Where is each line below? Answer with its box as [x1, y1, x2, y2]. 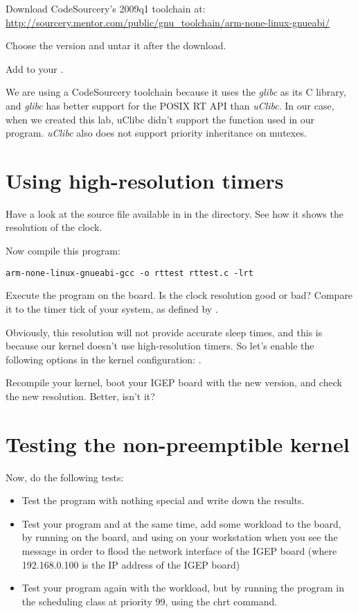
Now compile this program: [6, 243, 120, 258]
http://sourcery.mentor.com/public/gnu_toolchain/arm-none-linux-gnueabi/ [6, 15, 330, 29]
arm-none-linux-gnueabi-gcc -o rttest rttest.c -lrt [6, 268, 253, 278]
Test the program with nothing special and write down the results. [21, 493, 305, 508]
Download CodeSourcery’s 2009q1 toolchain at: [6, 1, 206, 15]
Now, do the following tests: [6, 469, 124, 484]
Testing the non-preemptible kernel [6, 429, 350, 458]
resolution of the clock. [6, 220, 102, 234]
